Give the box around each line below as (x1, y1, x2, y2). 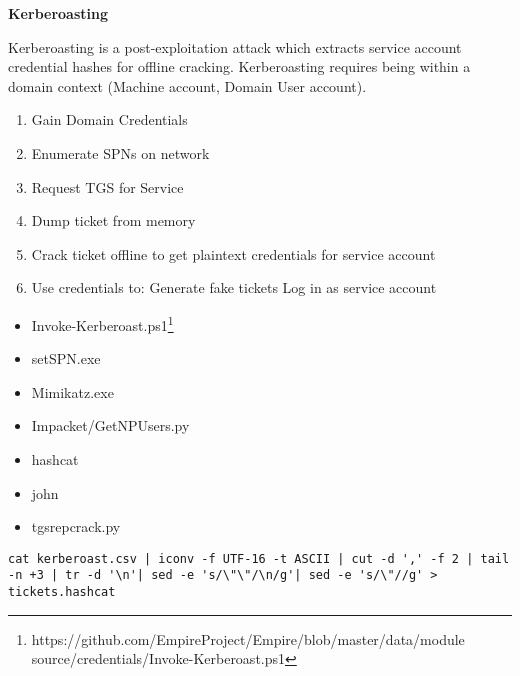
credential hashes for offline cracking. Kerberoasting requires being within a (8, 56, 471, 77)
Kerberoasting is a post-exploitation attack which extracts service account (8, 36, 462, 57)
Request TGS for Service (31, 176, 184, 197)
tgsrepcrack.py (31, 516, 121, 537)
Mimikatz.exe (31, 381, 114, 402)
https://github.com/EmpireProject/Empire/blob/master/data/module (31, 628, 465, 649)
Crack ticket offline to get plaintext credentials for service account (31, 243, 436, 264)
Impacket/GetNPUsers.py (31, 415, 190, 436)
